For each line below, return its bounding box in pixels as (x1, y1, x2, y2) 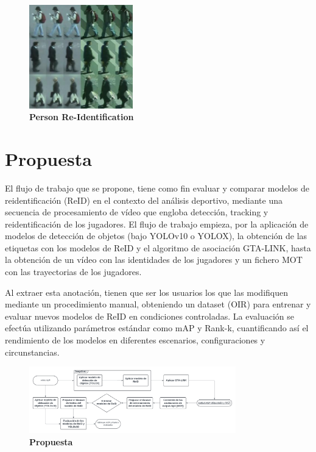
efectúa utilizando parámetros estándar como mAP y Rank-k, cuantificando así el (5, 321, 309, 334)
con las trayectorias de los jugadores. (5, 265, 142, 278)
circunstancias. (5, 345, 60, 358)
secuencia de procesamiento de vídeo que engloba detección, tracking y (5, 206, 269, 218)
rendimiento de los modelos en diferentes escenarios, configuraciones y (5, 334, 265, 346)
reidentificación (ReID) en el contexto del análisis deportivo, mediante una (5, 193, 283, 206)
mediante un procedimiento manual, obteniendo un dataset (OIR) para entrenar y (5, 298, 311, 310)
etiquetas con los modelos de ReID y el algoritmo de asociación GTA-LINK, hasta (5, 241, 311, 254)
